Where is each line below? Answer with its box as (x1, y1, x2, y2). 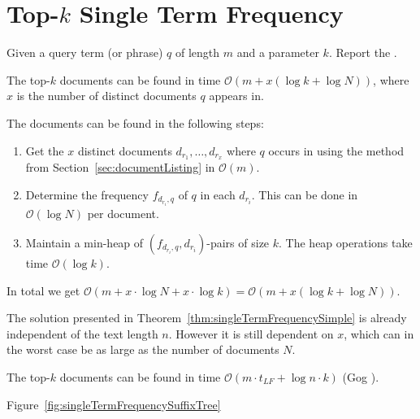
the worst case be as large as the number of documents (6, 341, 279, 358)
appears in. (209, 87, 264, 104)
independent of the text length (6, 325, 158, 342)
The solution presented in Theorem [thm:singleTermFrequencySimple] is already (6, 309, 407, 326)
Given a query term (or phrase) (6, 44, 163, 61)
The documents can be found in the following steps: (6, 114, 264, 131)
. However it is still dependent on (168, 325, 334, 342)
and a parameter (236, 44, 319, 61)
